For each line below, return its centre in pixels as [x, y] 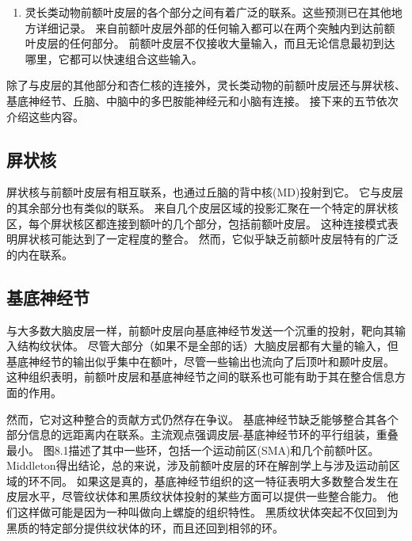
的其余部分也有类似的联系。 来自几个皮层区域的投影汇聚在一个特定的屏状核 [202, 207]
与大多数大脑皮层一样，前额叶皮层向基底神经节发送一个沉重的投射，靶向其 [200, 330]
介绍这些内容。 [45, 116]
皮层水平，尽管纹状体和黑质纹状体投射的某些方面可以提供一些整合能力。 [195, 496]
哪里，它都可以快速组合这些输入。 [114, 58]
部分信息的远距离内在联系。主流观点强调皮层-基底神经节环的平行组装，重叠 [202, 434]
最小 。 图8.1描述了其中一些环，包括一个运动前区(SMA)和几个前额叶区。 [193, 450]
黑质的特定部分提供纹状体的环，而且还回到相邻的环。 [145, 527]
